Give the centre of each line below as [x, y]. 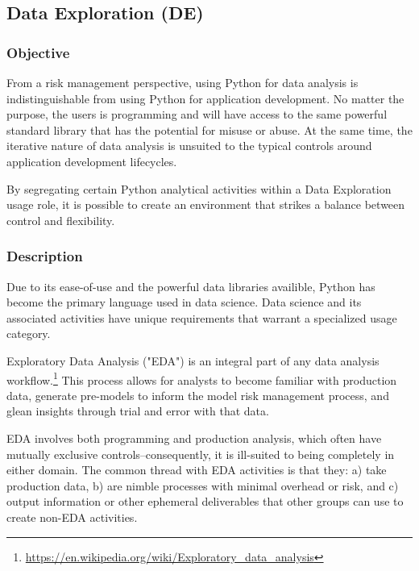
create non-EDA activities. [72, 517]
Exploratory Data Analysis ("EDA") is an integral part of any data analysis [193, 360]
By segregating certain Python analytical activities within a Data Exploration [199, 188]
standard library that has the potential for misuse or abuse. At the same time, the [209, 129]
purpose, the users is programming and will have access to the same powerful [197, 114]
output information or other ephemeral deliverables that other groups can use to [205, 501]
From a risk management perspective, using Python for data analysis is [183, 82]
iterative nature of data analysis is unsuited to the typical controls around [189, 146]
